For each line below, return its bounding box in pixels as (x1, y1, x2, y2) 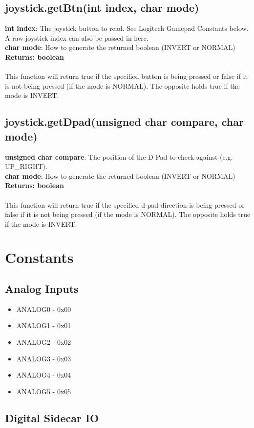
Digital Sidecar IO (5, 410, 99, 425)
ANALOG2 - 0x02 (16, 337, 71, 347)
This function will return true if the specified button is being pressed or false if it (5, 71, 248, 81)
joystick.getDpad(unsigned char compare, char (5, 114, 244, 129)
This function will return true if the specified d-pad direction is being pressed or (5, 199, 245, 210)
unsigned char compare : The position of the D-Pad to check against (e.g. (5, 151, 233, 162)
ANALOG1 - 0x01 (16, 320, 71, 331)
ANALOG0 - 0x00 (16, 304, 71, 314)
